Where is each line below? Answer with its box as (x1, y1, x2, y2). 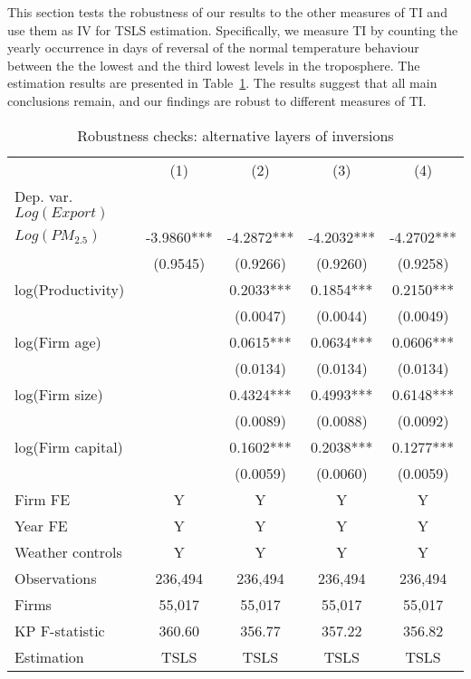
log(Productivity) (14, 278, 125, 300)
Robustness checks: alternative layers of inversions (77, 124, 394, 146)
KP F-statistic (14, 619, 105, 641)
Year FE (14, 514, 68, 536)
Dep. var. (14, 185, 73, 206)
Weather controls (14, 540, 122, 562)
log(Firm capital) (14, 435, 123, 457)
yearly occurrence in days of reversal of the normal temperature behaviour (7, 38, 419, 57)
